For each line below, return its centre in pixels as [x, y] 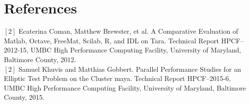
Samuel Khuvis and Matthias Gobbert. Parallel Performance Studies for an [130, 69]
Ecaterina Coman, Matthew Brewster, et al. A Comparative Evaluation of [128, 31]
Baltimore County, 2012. [40, 59]
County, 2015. [24, 97]
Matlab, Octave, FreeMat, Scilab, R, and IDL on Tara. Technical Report [111, 40]
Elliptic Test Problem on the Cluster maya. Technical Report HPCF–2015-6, [118, 78]
